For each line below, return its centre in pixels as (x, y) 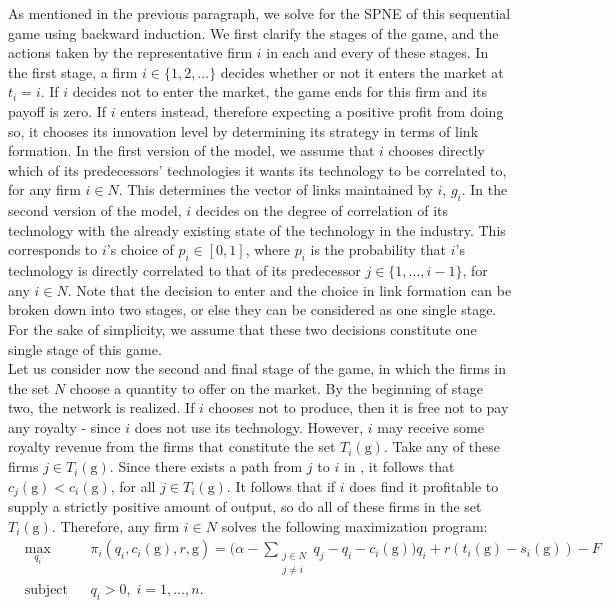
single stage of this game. (85, 348)
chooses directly (436, 150)
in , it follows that (399, 466)
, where (268, 249)
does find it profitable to (424, 485)
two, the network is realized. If (101, 407)
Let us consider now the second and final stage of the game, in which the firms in (257, 368)
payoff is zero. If (57, 110)
